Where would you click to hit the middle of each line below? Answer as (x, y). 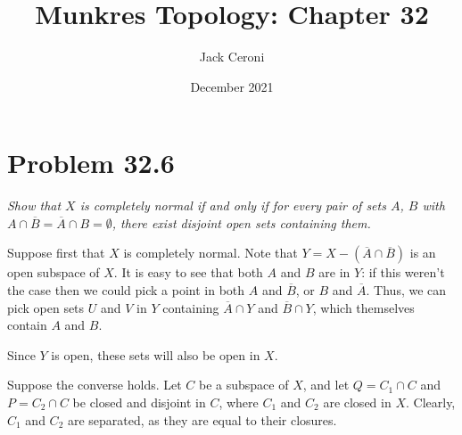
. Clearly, (430, 402)
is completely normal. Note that (210, 253)
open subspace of (54, 272)
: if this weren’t (403, 272)
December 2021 (232, 86)
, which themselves (363, 307)
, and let (326, 385)
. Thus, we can (406, 290)
